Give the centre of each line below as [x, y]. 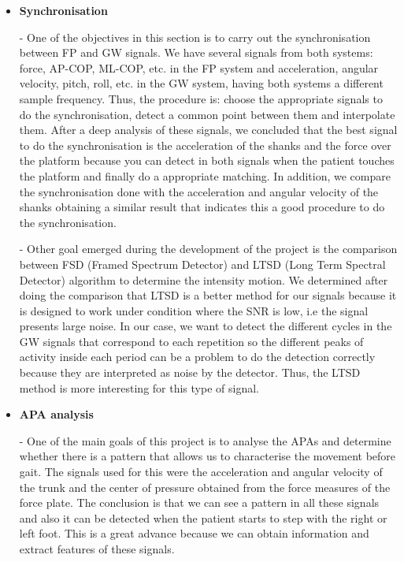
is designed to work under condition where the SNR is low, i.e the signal [194, 310]
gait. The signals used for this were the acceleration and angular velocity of [201, 472]
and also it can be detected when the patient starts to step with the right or [203, 517]
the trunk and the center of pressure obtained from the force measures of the [205, 487]
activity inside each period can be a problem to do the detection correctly [197, 357]
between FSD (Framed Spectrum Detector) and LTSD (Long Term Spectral [202, 264]
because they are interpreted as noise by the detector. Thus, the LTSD [190, 372]
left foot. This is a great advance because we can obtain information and [194, 533]
